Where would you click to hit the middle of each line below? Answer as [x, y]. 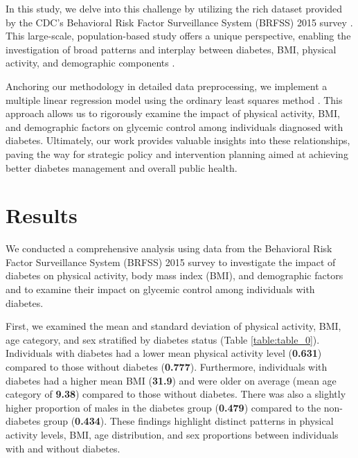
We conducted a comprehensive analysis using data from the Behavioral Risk [169, 248]
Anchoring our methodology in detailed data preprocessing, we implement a [167, 86]
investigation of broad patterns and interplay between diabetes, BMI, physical [171, 49]
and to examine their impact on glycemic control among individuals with [160, 289]
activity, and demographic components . [90, 63]
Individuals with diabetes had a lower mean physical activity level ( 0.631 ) [164, 353]
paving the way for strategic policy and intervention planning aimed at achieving [177, 153]
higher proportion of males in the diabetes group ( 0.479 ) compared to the [163, 407]
